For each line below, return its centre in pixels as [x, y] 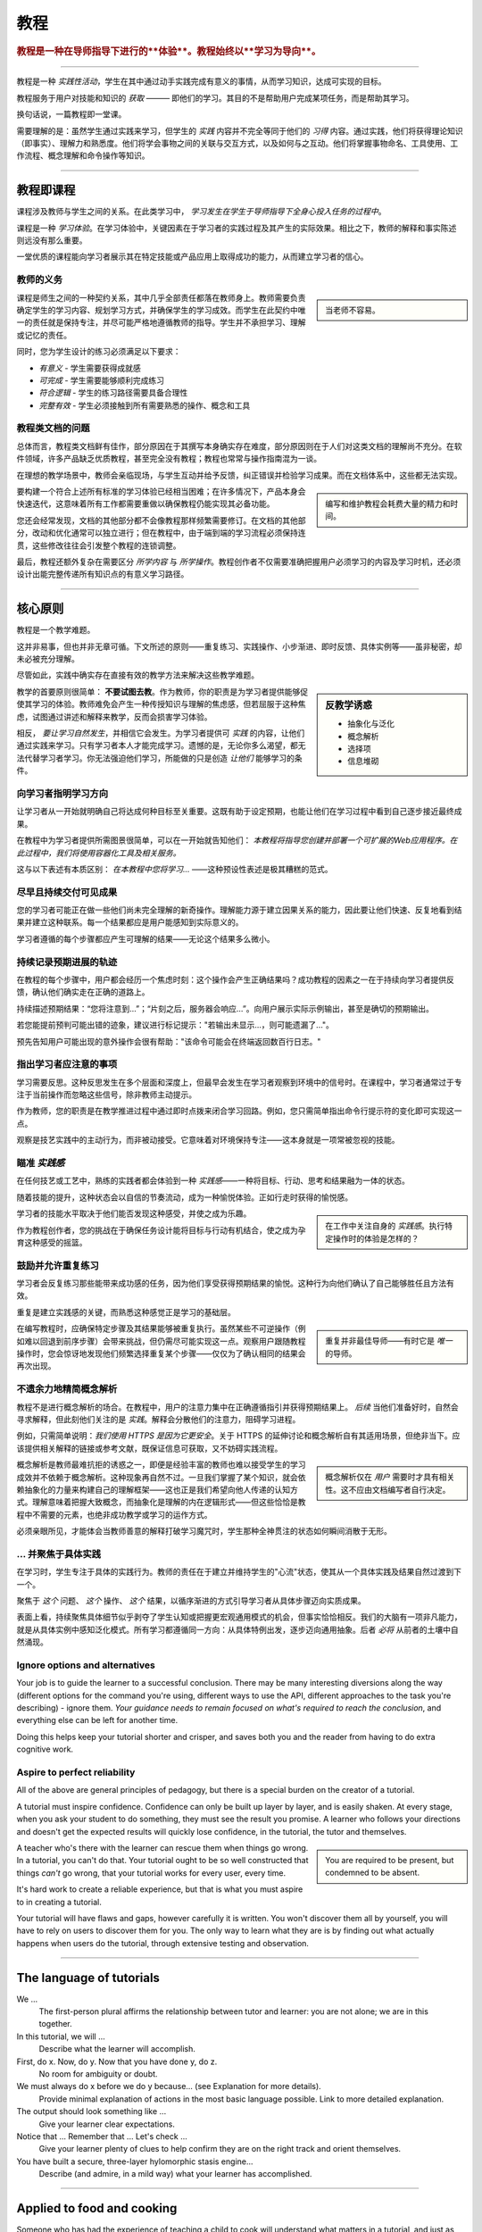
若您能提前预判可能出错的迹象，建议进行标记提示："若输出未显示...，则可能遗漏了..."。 [175, 1025]
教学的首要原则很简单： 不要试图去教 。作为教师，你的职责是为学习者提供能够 [158, 691]
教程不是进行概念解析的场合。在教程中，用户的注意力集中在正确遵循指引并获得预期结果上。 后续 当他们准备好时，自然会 [237, 1407]
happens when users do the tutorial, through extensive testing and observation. [163, 1943]
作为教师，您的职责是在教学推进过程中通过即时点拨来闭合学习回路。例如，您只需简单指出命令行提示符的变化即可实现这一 [239, 1111]
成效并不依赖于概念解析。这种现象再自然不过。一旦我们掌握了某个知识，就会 [157, 1477]
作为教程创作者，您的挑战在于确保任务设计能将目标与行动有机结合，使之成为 [157, 1230]
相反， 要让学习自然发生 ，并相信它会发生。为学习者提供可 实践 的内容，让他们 [161, 733]
